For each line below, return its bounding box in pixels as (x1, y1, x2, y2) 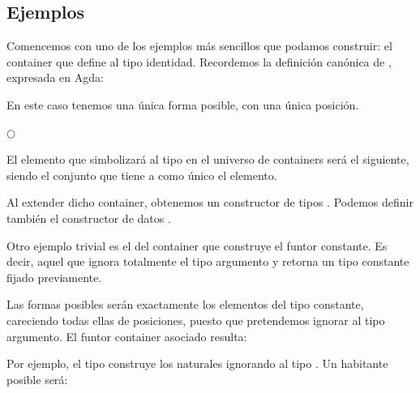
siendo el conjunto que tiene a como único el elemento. (6, 166, 277, 183)
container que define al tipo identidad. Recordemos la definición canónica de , (6, 53, 392, 70)
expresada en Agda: (6, 69, 104, 86)
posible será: (6, 370, 68, 387)
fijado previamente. (6, 268, 102, 285)
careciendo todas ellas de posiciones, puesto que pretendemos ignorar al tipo (6, 311, 385, 328)
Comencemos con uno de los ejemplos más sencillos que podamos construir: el (6, 37, 392, 54)
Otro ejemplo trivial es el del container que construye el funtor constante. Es (6, 237, 388, 254)
